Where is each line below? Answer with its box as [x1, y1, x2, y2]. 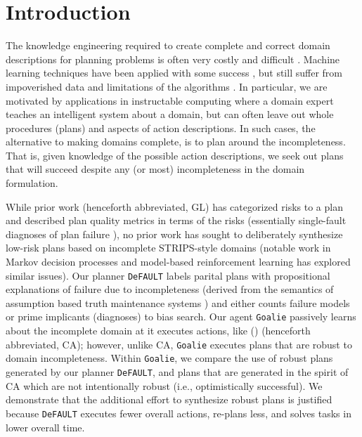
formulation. [6, 176, 58, 190]
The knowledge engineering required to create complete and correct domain [6, 38, 330, 53]
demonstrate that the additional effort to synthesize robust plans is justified [6, 392, 332, 407]
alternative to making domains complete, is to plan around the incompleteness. [6, 134, 346, 149]
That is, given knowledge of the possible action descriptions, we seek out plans [6, 148, 344, 162]
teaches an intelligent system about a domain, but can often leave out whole [6, 107, 334, 122]
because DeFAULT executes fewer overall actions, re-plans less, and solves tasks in [6, 405, 351, 420]
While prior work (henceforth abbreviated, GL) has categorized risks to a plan [6, 199, 343, 214]
